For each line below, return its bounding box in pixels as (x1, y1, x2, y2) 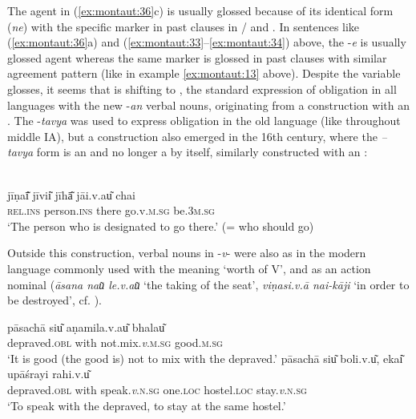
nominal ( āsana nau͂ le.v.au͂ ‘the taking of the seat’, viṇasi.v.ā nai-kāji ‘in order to (7, 276, 410, 292)
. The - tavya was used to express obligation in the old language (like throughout (7, 112, 401, 129)
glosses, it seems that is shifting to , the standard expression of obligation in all (7, 80, 397, 97)
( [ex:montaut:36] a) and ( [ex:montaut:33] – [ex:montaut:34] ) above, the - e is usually (7, 34, 406, 50)
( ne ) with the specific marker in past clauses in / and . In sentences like (7, 18, 360, 34)
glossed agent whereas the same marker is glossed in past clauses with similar (7, 49, 387, 66)
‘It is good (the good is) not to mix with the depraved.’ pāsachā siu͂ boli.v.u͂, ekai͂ (7, 349, 403, 366)
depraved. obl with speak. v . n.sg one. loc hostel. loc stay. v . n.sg (7, 381, 307, 398)
